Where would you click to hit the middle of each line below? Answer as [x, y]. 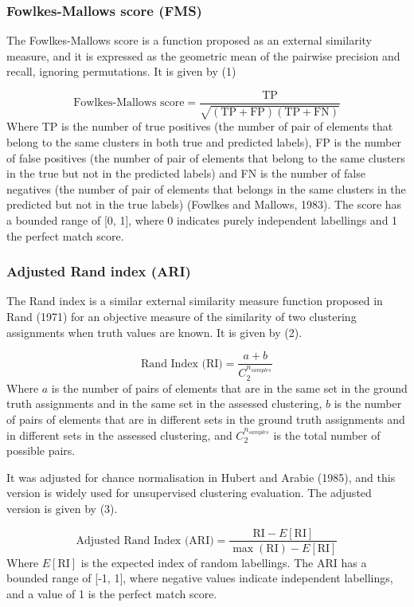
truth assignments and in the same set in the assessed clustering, [164, 403]
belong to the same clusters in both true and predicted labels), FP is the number [204, 142]
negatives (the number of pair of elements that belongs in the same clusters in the [206, 188]
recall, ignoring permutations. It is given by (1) [121, 71]
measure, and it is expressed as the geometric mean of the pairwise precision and [203, 55]
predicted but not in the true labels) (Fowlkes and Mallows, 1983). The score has [204, 204]
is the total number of [327, 435]
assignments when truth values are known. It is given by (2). [154, 332]
